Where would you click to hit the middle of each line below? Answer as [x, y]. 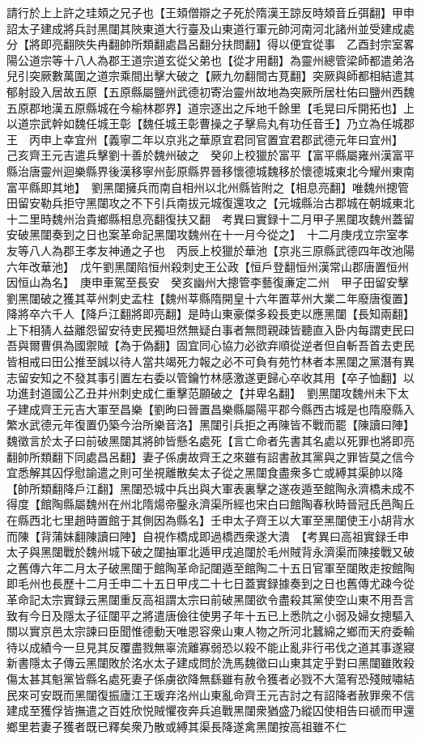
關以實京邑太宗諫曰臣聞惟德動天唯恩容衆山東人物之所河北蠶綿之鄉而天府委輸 [210, 631]
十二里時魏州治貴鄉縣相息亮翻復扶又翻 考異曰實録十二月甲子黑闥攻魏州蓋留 [210, 218]
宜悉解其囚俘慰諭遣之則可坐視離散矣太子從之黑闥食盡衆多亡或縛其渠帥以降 [205, 472]
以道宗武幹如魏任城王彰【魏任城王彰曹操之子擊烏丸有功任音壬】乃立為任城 [205, 123]
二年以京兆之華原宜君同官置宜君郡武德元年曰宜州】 [264, 139]
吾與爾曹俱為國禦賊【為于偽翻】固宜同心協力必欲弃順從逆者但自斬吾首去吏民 [210, 345]
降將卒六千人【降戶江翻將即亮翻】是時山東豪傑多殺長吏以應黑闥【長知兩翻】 [210, 314]
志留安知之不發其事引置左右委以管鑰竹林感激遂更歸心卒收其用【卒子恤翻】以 [210, 377]
